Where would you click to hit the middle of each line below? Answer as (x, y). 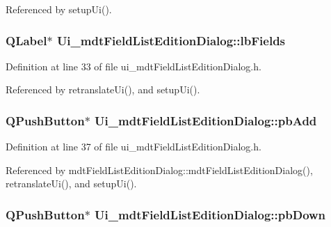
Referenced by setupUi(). (59, 9)
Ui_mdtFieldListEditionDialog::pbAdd (206, 120)
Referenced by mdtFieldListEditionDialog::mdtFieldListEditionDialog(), (159, 170)
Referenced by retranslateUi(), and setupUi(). (103, 89)
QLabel (26, 40)
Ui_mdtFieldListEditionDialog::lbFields (171, 40)
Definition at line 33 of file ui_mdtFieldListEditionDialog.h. (134, 66)
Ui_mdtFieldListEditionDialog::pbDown (210, 214)
